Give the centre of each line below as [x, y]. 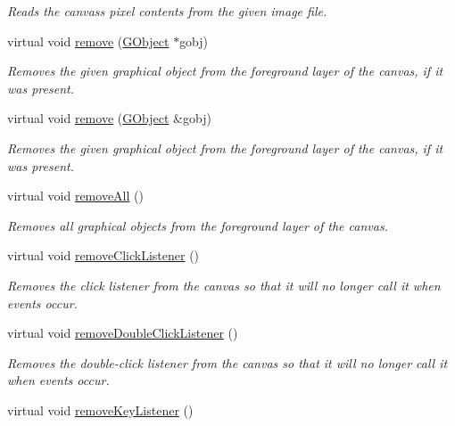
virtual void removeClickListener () [103, 255]
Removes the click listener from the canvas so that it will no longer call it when [224, 285]
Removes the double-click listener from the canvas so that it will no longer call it [227, 362]
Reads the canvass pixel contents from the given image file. [167, 11]
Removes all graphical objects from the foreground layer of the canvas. [198, 225]
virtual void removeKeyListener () [100, 410]
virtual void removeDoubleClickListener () [123, 333]
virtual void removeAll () [75, 196]
